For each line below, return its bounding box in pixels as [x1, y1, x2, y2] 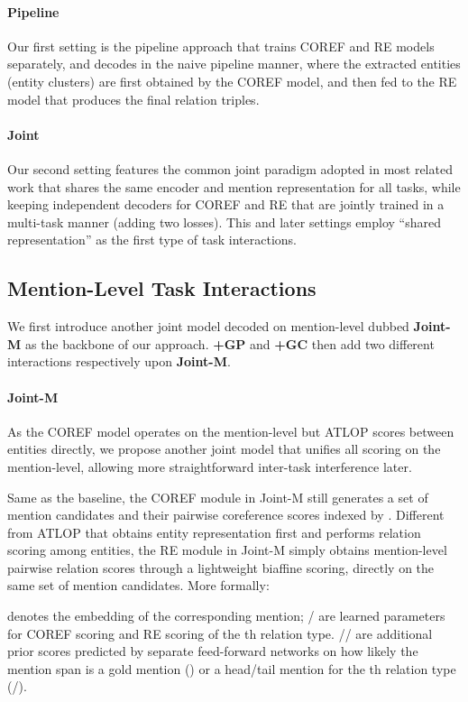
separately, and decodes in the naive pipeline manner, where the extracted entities [7, 54, 461, 73]
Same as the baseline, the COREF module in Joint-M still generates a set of [7, 487, 428, 506]
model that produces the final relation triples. [7, 89, 260, 108]
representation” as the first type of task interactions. [7, 230, 297, 249]
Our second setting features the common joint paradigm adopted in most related [7, 159, 453, 178]
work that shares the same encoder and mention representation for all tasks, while [7, 177, 461, 196]
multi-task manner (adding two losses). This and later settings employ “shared [7, 212, 441, 231]
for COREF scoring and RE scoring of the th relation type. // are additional [7, 623, 433, 642]
